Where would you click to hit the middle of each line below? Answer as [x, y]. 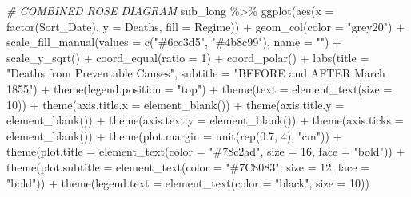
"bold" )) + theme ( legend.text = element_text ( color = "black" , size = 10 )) [188, 182]
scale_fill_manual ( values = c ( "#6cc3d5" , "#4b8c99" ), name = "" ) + [174, 42]
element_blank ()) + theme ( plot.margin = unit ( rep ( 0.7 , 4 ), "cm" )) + [174, 135]
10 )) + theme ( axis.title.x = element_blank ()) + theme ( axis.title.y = [176, 104]
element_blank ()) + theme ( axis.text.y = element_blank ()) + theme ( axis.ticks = [205, 120]
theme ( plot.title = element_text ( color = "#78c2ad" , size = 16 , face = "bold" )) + [206, 151]
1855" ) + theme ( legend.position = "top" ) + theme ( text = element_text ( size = [200, 88]
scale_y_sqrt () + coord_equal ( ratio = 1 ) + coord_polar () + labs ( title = [188, 57]
